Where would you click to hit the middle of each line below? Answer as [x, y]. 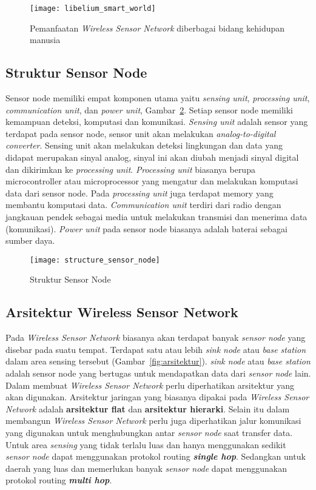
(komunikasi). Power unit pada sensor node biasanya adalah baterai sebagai [146, 228]
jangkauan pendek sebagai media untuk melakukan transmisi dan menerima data [156, 216]
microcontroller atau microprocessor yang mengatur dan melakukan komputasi [152, 181]
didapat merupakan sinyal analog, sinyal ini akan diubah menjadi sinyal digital [152, 157]
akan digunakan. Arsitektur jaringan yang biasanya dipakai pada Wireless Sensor [157, 397]
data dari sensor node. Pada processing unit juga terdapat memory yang [140, 193]
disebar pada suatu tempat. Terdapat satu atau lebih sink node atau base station [156, 349]
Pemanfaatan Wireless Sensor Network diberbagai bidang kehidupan [157, 28]
